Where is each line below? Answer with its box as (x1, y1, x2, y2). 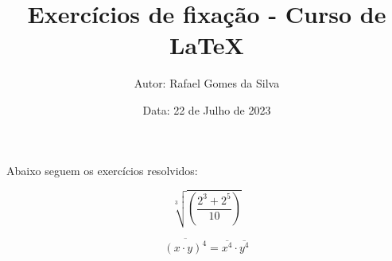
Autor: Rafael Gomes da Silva (134, 75, 280, 92)
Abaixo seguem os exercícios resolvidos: (6, 162, 198, 178)
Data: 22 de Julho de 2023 (142, 101, 271, 118)
